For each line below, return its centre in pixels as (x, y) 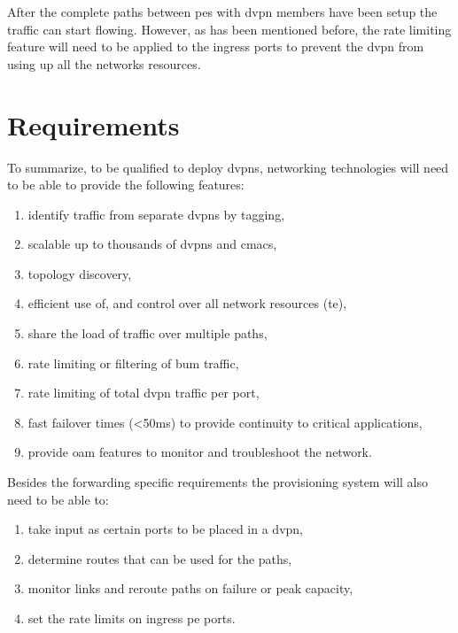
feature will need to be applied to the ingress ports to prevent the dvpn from (216, 46)
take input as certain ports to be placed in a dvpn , (166, 529)
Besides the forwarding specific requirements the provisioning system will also (218, 482)
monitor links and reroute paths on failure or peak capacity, (190, 588)
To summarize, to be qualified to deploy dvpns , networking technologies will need (228, 167)
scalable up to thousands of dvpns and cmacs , (152, 244)
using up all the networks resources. (104, 63)
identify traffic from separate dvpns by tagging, (156, 214)
